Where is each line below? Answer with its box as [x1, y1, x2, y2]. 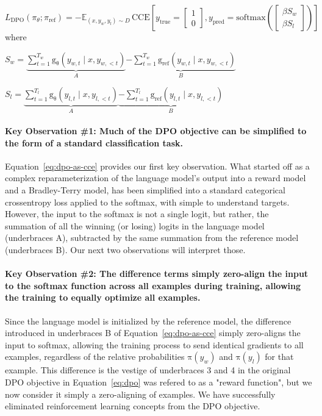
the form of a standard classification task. [5, 136, 183, 149]
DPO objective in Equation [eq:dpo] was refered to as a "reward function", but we [5, 375, 312, 388]
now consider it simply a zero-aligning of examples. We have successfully [5, 387, 276, 400]
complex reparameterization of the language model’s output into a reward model [5, 171, 306, 184]
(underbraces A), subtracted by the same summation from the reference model [5, 231, 299, 244]
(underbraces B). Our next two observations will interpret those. [5, 243, 246, 256]
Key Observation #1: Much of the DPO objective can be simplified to [5, 124, 307, 137]
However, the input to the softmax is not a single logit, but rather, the [5, 207, 269, 220]
